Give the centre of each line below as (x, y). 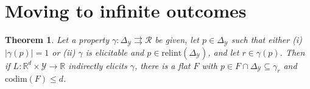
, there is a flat (163, 65)
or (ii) (64, 52)
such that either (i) (266, 40)
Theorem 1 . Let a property (57, 40)
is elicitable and (115, 52)
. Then (292, 52)
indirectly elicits (98, 65)
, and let (224, 52)
